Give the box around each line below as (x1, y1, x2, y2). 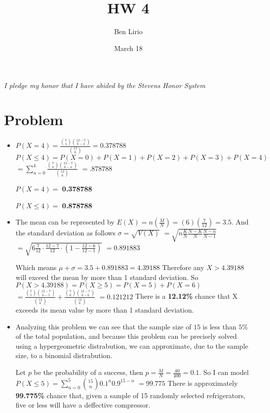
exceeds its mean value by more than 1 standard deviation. (15, 305, 194, 315)
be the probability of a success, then (34, 367, 143, 377)
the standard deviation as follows (15, 228, 116, 238)
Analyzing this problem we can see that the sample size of (15, 321, 192, 331)
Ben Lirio (114, 26, 143, 37)
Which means (15, 262, 57, 273)
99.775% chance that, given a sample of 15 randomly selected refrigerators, (15, 390, 246, 400)
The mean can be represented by (15, 217, 115, 227)
